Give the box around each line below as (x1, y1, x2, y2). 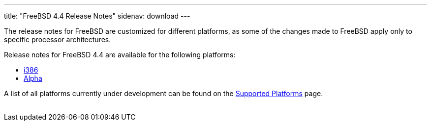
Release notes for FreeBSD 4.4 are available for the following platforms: (4, 50, 236, 59)
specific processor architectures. (4, 35, 111, 44)
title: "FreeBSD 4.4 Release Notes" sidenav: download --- (4, 12, 190, 20)
